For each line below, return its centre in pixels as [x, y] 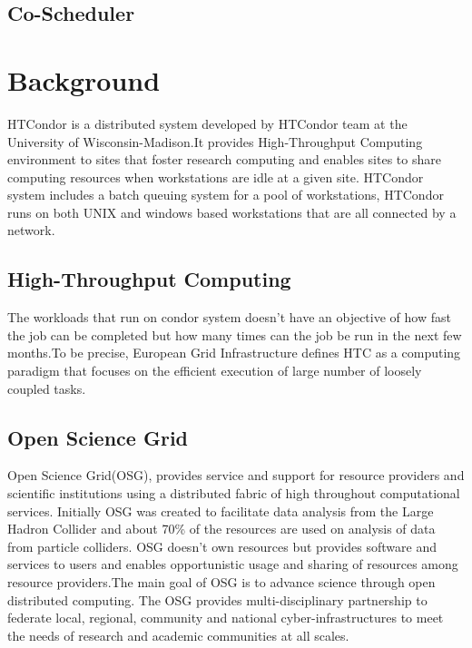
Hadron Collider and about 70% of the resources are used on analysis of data [221, 529]
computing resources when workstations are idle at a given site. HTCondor [216, 177]
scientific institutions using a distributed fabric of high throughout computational [234, 493]
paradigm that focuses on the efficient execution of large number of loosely [215, 371]
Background [84, 79]
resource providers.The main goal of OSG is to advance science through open [221, 582]
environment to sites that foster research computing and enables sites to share [224, 159]
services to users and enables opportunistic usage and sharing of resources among [233, 564]
